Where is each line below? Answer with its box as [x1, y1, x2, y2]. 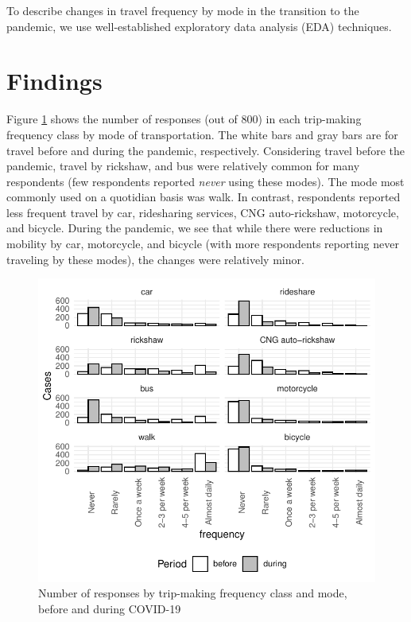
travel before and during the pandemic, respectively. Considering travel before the [6, 142, 405, 158]
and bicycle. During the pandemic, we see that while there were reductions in [6, 220, 383, 236]
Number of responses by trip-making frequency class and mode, [38, 585, 347, 601]
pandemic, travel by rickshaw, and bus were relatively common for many [6, 157, 360, 174]
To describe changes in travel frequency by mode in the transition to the [6, 2, 359, 18]
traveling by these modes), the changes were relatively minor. [6, 251, 304, 267]
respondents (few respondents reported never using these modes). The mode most [6, 173, 405, 189]
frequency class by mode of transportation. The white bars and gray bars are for [6, 126, 398, 142]
